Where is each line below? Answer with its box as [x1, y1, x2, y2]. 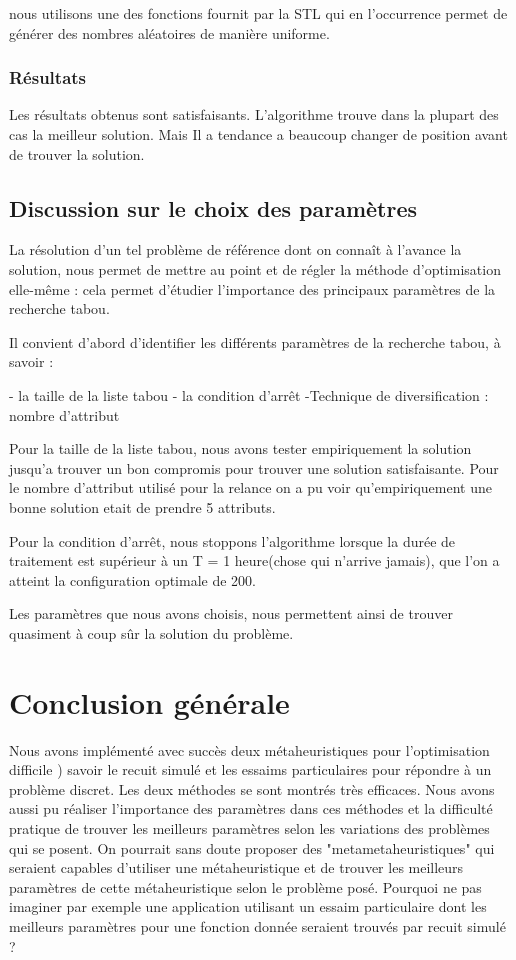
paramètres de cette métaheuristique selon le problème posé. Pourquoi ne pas [9, 876, 482, 897]
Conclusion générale [9, 681, 290, 722]
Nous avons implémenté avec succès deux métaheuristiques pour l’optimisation [9, 739, 490, 760]
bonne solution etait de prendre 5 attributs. [9, 496, 276, 517]
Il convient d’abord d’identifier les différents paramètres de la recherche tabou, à [9, 331, 501, 352]
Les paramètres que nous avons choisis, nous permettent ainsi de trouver [9, 603, 453, 624]
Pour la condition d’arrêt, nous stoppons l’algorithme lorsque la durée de [9, 530, 456, 551]
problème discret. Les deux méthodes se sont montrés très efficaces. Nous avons [9, 778, 495, 799]
